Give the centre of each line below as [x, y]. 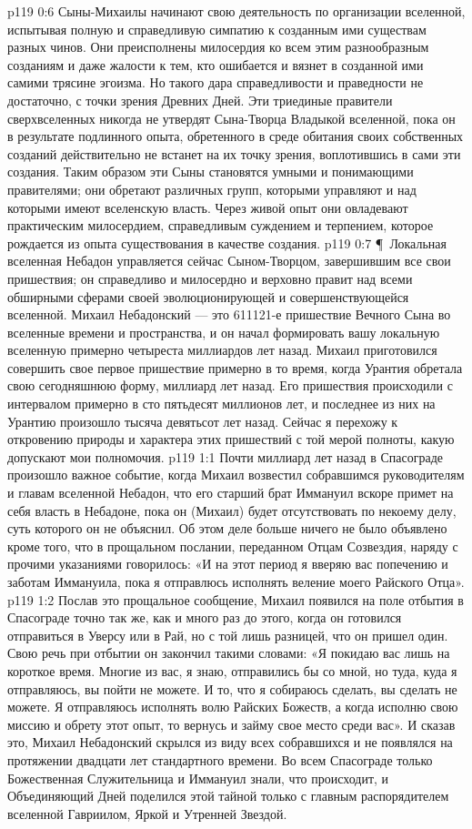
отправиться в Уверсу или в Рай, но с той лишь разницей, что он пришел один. [228, 635]
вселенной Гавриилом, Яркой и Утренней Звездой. [147, 813]
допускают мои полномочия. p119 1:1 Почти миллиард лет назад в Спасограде [225, 456]
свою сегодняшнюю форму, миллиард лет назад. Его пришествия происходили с [230, 385]
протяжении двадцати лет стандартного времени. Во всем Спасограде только [220, 759]
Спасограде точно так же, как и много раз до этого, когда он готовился [205, 617]
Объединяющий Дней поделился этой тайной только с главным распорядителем [228, 796]
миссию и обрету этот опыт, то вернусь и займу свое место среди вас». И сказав [231, 724]
